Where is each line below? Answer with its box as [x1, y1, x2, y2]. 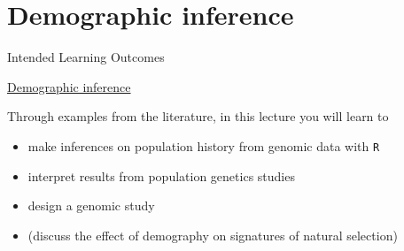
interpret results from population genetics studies [27, 166, 295, 185]
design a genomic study [27, 196, 155, 215]
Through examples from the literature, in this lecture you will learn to [7, 107, 389, 125]
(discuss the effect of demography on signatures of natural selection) [27, 225, 398, 244]
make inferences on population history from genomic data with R [27, 136, 380, 155]
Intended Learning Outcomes [7, 48, 165, 66]
